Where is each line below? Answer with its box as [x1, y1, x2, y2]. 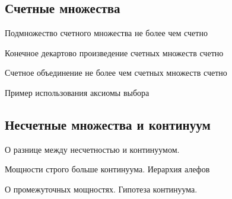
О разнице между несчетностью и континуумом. [5, 143, 180, 155]
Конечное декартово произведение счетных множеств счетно [5, 46, 224, 59]
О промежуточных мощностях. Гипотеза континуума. [5, 182, 198, 195]
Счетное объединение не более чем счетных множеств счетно [5, 66, 227, 79]
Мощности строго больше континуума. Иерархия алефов [5, 163, 210, 175]
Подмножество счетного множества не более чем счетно [5, 27, 208, 39]
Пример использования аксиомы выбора [5, 86, 150, 98]
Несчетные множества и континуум [5, 115, 211, 133]
